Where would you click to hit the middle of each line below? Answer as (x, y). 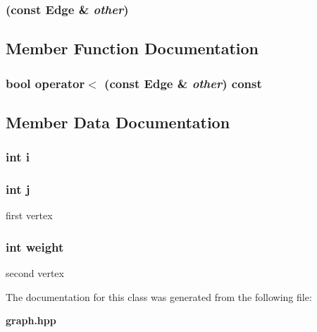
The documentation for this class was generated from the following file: (159, 296)
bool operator (45, 83)
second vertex (35, 273)
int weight (35, 246)
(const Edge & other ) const (183, 83)
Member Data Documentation (118, 122)
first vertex (29, 215)
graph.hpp (31, 320)
